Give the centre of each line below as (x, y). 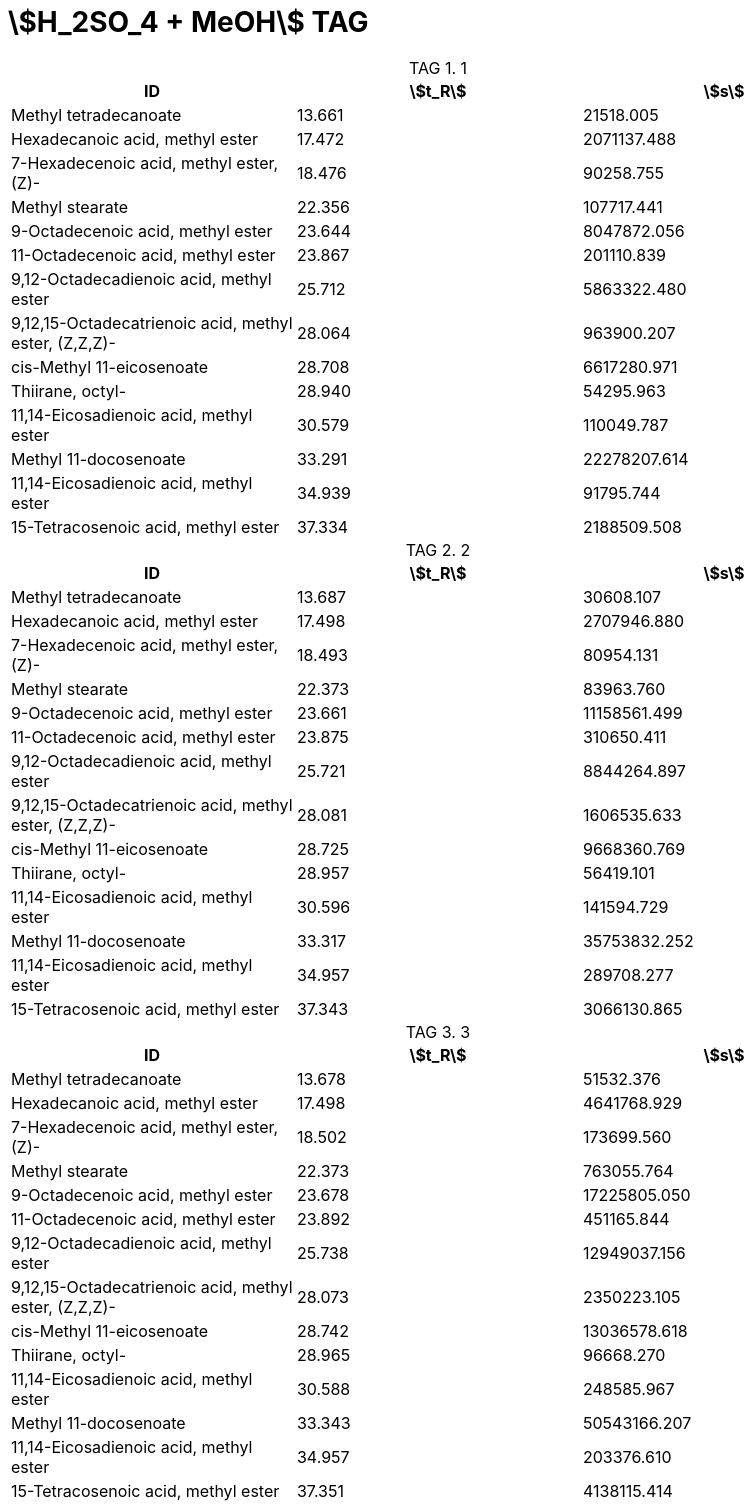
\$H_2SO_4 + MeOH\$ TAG (188, 22)
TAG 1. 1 (438, 67)
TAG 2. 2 (438, 549)
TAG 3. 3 (438, 1031)
